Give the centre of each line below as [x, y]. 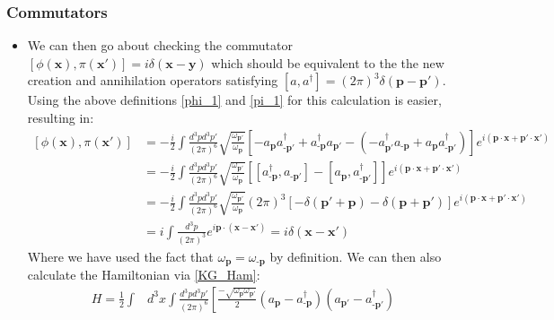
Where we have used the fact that [120, 256]
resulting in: [61, 117]
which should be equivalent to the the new [328, 62]
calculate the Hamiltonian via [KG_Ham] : [144, 275]
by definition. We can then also [356, 256]
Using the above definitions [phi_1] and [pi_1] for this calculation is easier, [234, 100]
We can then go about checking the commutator [160, 45]
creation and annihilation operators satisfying [153, 80]
